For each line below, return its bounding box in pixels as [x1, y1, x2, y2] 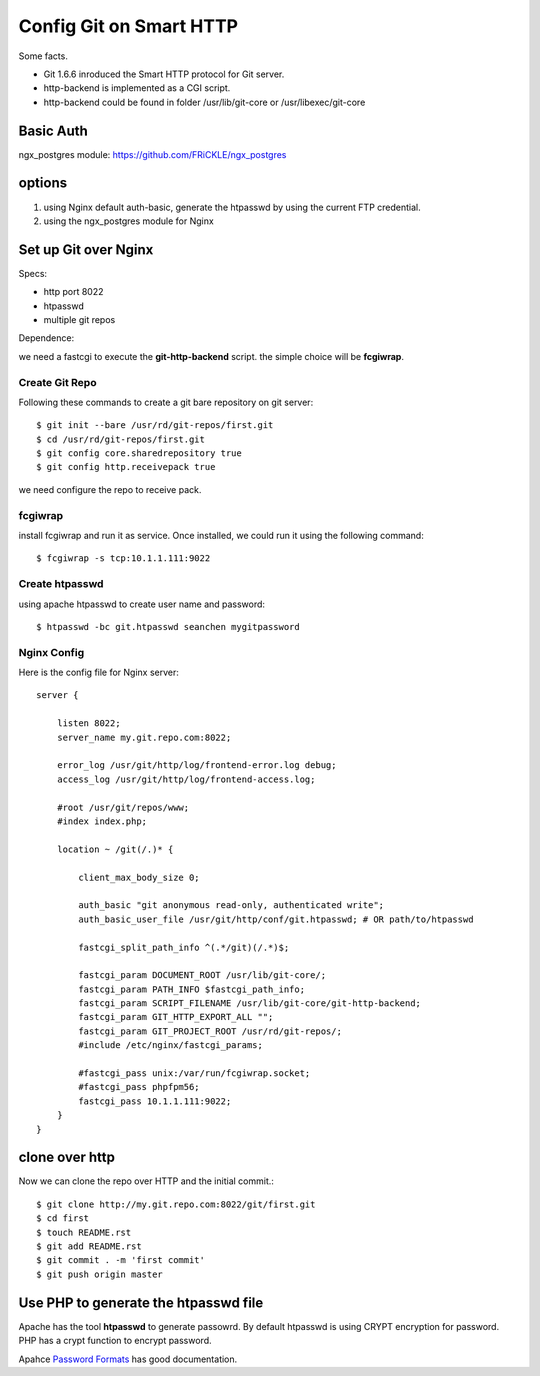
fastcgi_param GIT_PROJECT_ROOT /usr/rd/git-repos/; [78, 1025, 342, 1037]
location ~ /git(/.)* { [56, 843, 174, 855]
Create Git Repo [18, 375, 97, 389]
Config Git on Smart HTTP [18, 15, 239, 37]
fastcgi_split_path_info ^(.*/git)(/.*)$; [78, 941, 290, 953]
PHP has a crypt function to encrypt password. [18, 1335, 212, 1347]
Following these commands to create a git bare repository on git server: [18, 396, 314, 408]
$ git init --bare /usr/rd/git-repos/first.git [36, 420, 274, 431]
